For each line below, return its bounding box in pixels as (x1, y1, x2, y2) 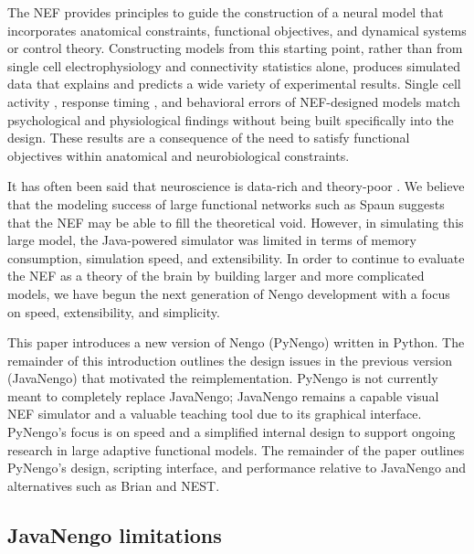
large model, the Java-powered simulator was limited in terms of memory (7, 230, 416, 250)
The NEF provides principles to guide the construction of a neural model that (7, 3, 444, 21)
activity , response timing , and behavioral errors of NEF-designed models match (7, 91, 460, 111)
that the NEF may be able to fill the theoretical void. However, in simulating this (7, 212, 464, 231)
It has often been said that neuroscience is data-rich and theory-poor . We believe (7, 176, 465, 196)
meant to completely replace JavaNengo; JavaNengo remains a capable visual (7, 386, 439, 405)
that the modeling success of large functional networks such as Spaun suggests (7, 194, 445, 213)
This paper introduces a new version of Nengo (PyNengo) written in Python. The (7, 333, 465, 352)
